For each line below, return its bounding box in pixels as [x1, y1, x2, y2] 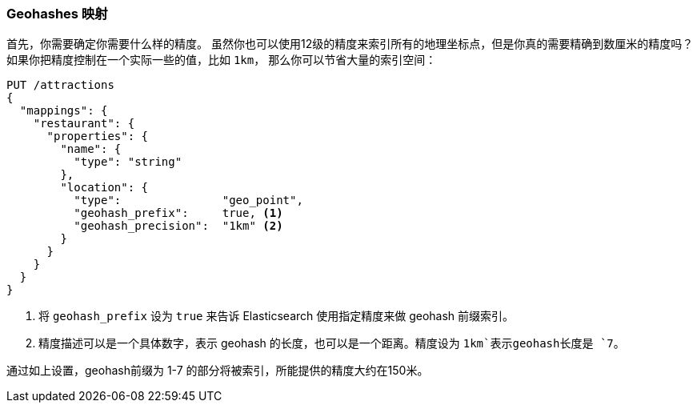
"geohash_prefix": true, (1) [74, 207, 283, 220]
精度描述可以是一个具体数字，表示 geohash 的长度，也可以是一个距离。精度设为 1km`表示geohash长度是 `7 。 [38, 336, 625, 351]
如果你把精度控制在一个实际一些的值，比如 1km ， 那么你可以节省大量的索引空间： [6, 53, 437, 67]
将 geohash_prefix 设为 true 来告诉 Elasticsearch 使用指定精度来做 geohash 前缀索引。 [38, 309, 515, 323]
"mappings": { [19, 104, 108, 118]
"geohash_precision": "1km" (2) [74, 219, 283, 233]
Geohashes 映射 [6, 6, 108, 22]
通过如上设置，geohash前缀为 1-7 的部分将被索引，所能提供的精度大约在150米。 [6, 363, 429, 378]
